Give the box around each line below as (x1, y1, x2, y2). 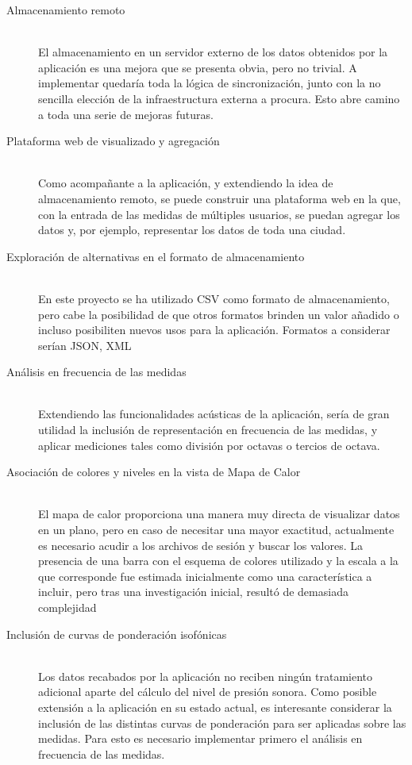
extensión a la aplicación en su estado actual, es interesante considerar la (38, 698, 392, 715)
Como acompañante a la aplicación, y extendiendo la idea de (38, 175, 333, 191)
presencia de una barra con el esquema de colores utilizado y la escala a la (38, 552, 399, 569)
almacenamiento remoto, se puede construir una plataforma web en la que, (38, 190, 401, 206)
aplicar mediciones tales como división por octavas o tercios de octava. (38, 436, 380, 453)
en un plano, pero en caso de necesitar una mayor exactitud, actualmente (38, 521, 395, 538)
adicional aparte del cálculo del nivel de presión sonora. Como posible (38, 683, 377, 700)
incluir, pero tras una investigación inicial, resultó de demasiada (38, 583, 348, 600)
